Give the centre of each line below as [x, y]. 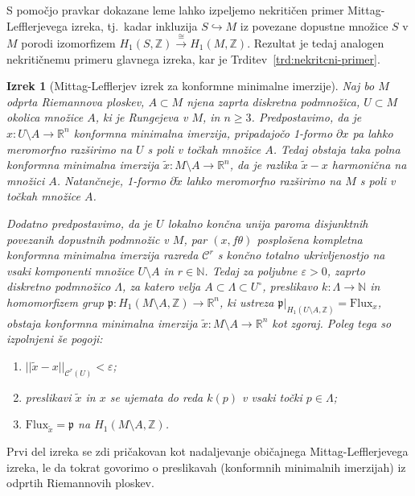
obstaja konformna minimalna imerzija [102, 322]
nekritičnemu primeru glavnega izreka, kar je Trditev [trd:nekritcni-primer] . [193, 58]
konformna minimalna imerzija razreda [103, 255]
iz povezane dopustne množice [314, 25]
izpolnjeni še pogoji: [55, 339]
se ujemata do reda [156, 397]
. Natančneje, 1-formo [111, 180]
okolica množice [45, 117]
